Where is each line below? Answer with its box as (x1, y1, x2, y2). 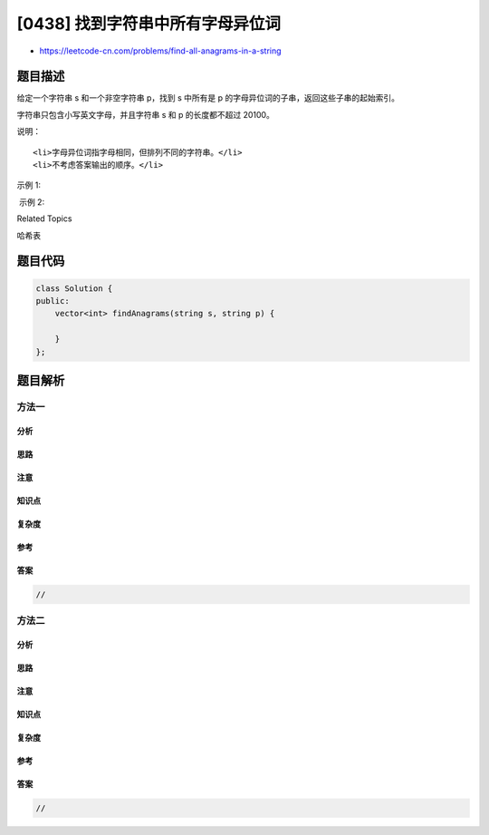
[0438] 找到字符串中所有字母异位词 (16, 14, 281, 34)
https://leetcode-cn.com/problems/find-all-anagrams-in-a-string (39, 45, 282, 56)
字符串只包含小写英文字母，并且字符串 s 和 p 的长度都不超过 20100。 (16, 109, 275, 120)
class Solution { (35, 283, 113, 294)
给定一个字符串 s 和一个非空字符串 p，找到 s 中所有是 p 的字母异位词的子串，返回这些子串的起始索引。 (16, 92, 400, 103)
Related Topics (16, 213, 72, 224)
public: (35, 296, 70, 306)
